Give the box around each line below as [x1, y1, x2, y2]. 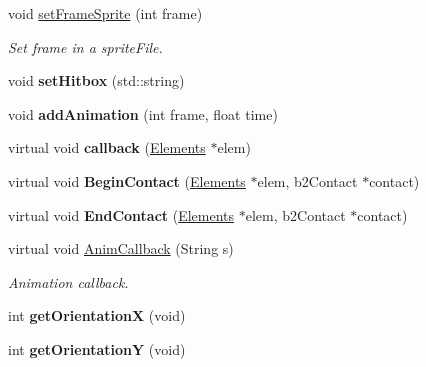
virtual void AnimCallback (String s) [8, 238, 234, 259]
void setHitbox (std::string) [8, 70, 185, 91]
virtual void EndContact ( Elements [8, 204, 235, 225]
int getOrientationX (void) [8, 305, 186, 326]
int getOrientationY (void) [8, 338, 186, 359]
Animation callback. [8, 271, 129, 292]
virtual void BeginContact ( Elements [8, 170, 246, 191]
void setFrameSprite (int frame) [8, 3, 203, 23]
